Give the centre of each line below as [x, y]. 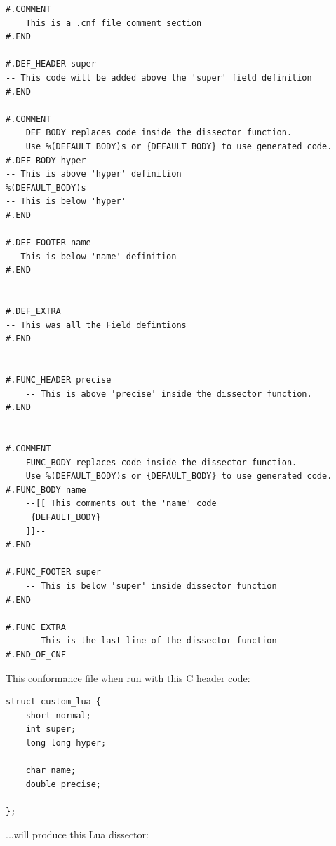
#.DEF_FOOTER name [48, 243]
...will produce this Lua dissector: [77, 834]
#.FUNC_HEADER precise [59, 380]
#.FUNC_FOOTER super [54, 572]
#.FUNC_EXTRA [36, 627]
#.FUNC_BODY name [46, 490]
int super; [51, 729]
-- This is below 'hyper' [66, 202]
